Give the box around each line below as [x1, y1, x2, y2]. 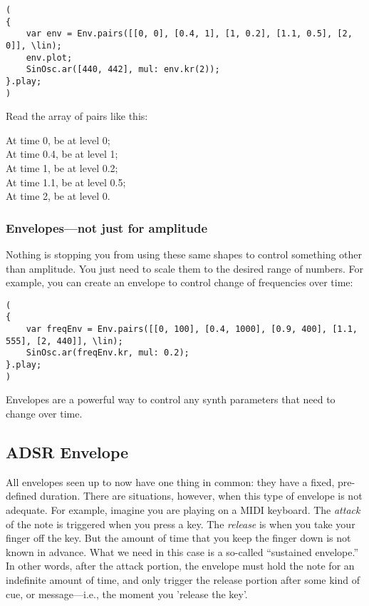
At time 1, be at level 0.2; [6, 161, 118, 176]
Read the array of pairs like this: [6, 108, 148, 123]
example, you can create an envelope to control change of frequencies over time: [6, 275, 353, 290]
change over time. [6, 406, 83, 420]
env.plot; [26, 52, 73, 63]
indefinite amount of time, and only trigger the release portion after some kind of [6, 572, 360, 587]
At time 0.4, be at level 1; [6, 146, 118, 161]
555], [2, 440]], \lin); [6, 335, 123, 346]
